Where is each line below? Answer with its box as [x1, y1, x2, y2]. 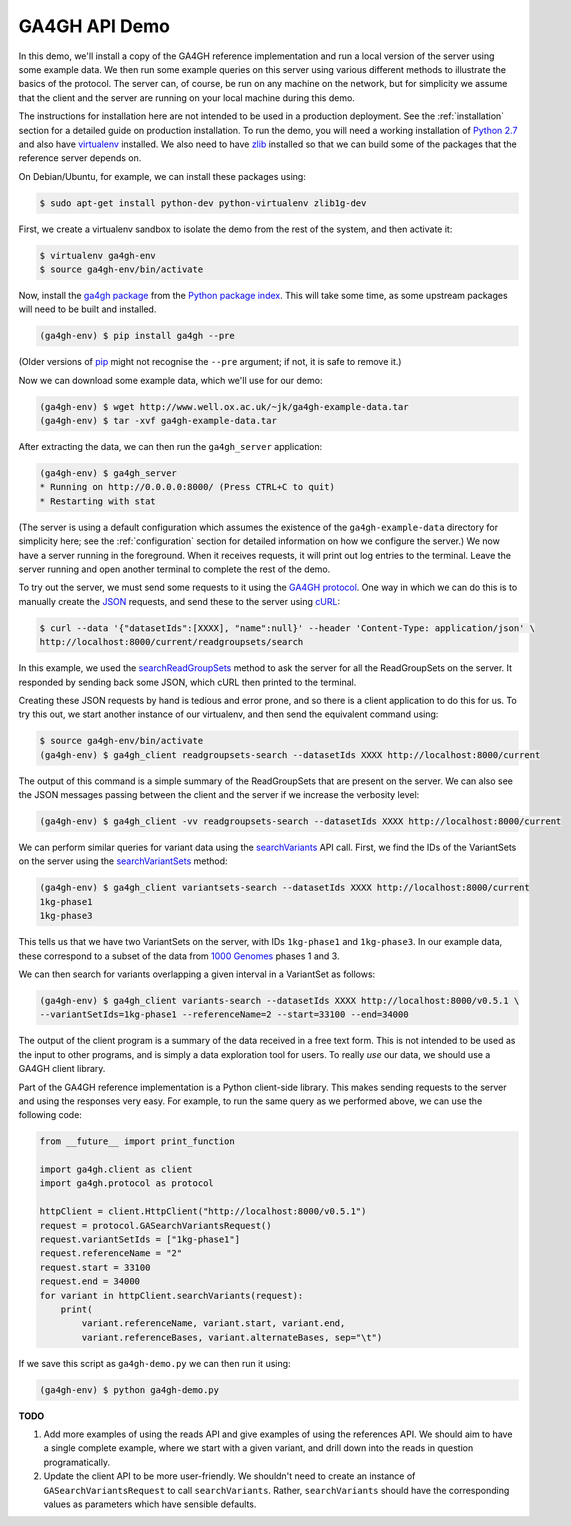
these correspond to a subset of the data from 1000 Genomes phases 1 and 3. [18, 950, 340, 962]
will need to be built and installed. [18, 303, 157, 315]
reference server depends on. [18, 152, 142, 164]
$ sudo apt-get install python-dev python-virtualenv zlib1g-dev [39, 197, 367, 209]
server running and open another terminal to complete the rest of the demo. [18, 563, 331, 575]
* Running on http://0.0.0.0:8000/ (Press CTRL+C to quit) [39, 481, 335, 493]
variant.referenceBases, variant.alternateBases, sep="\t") [81, 1331, 383, 1343]
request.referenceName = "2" [39, 1248, 183, 1259]
